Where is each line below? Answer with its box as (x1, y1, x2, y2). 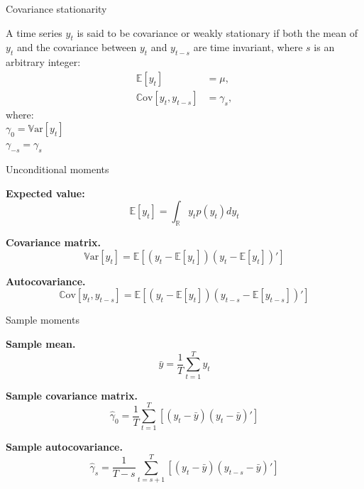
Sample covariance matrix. (6, 388, 138, 402)
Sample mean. (6, 336, 76, 351)
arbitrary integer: (6, 55, 81, 70)
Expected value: (6, 185, 85, 200)
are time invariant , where (193, 40, 303, 55)
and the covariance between (16, 40, 137, 55)
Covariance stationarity (6, 1, 107, 16)
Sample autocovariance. (6, 439, 123, 454)
